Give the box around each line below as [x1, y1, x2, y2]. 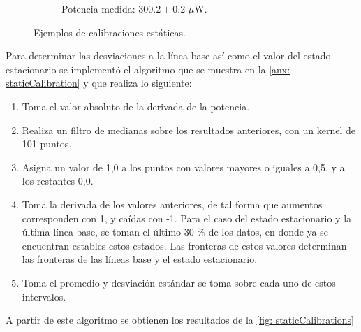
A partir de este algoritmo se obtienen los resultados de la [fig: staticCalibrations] [6, 312, 354, 327]
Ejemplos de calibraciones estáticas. [34, 24, 186, 39]
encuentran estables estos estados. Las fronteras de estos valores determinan [22, 238, 347, 252]
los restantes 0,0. [22, 173, 94, 188]
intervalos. [22, 289, 66, 303]
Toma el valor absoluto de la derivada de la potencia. [22, 99, 250, 113]
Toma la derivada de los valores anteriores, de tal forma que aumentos [22, 196, 323, 211]
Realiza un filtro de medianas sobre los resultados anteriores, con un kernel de [22, 122, 356, 137]
